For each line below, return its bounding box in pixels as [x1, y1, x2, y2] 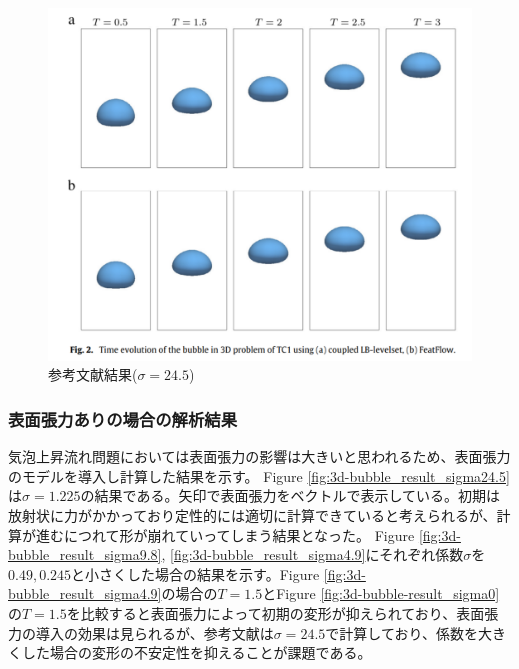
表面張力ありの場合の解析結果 [8, 406, 238, 431]
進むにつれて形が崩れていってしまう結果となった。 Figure [35, 524, 415, 545]
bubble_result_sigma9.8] [8, 544, 162, 565]
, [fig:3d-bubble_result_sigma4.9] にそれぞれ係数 [161, 544, 464, 565]
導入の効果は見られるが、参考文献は [35, 622, 274, 643]
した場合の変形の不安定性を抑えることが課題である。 [21, 642, 372, 663]
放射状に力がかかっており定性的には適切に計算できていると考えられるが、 [8, 504, 497, 525]
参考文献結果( [48, 364, 138, 385]
